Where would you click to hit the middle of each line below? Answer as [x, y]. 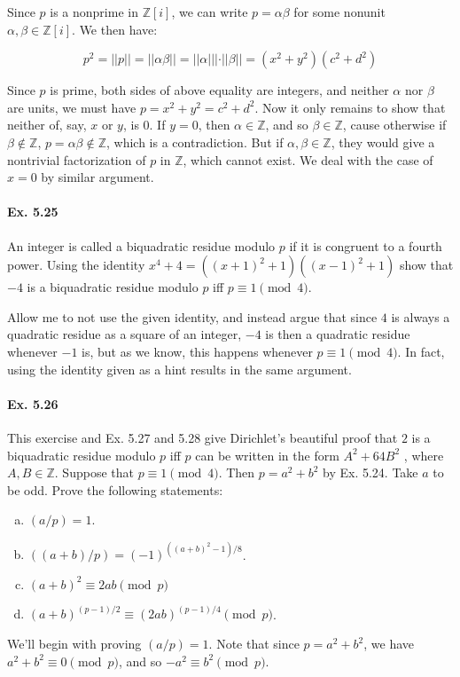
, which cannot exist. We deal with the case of [308, 159]
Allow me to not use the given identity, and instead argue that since [192, 316]
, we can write [210, 12]
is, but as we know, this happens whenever [197, 351]
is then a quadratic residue [338, 334]
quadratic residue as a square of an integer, [125, 334]
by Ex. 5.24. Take [370, 472]
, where [424, 455]
